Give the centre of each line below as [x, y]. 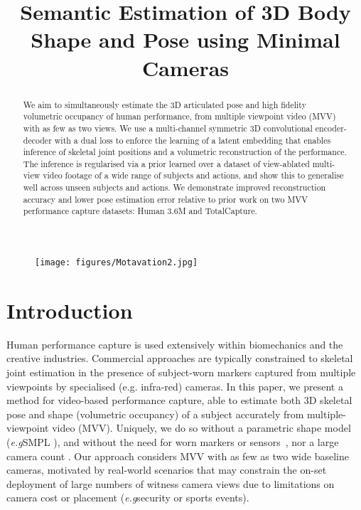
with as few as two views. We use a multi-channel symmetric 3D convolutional [168, 128]
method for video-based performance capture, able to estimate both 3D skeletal [179, 400]
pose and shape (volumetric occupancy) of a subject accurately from [155, 414]
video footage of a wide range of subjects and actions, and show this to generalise [193, 175]
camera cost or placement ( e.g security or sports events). [128, 498]
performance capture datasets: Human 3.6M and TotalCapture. [140, 211]
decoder [37, 140]
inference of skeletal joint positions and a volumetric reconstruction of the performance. [185, 152]
